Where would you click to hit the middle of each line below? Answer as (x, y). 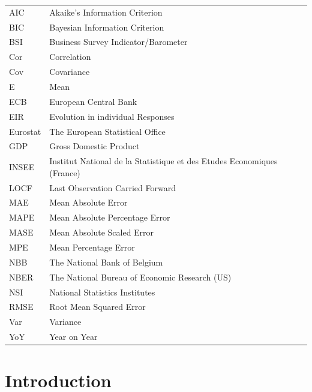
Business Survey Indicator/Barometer (118, 42)
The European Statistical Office (107, 131)
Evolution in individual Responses (112, 116)
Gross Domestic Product (94, 146)
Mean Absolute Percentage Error (110, 217)
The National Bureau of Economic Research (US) (140, 277)
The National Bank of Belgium (106, 262)
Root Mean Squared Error (97, 307)
